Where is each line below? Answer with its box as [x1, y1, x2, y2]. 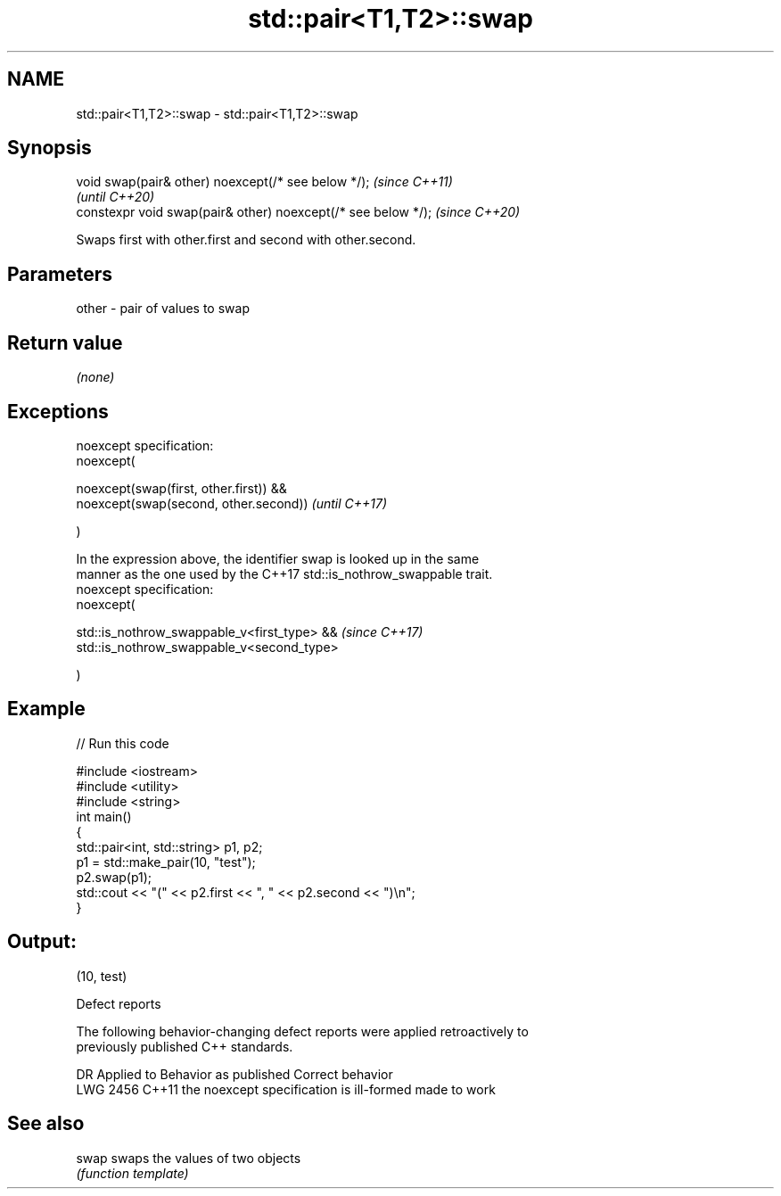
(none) [76, 369, 115, 385]
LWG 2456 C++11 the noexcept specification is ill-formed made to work [76, 1081, 496, 1097]
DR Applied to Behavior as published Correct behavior [76, 1066, 393, 1082]
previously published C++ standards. [76, 1038, 293, 1054]
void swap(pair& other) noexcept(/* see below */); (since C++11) [76, 174, 453, 190]
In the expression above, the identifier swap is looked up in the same [76, 550, 480, 566]
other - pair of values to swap [76, 301, 250, 317]
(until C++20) [76, 189, 155, 205]
